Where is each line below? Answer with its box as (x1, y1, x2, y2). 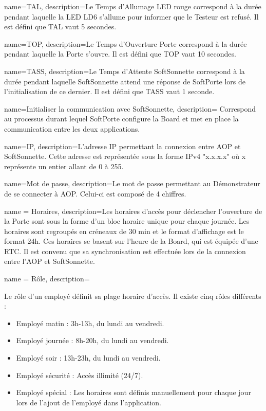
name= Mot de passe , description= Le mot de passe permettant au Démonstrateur (4, 178, 260, 189)
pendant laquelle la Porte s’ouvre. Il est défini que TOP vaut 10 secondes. (4, 48, 236, 59)
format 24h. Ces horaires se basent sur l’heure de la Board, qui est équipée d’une (4, 236, 258, 246)
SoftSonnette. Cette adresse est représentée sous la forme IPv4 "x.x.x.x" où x (4, 151, 246, 162)
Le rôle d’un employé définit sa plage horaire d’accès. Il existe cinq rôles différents (4, 290, 261, 301)
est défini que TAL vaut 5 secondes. (4, 21, 117, 32)
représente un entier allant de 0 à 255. (4, 160, 124, 171)
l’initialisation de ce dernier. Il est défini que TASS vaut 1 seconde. (4, 86, 215, 97)
